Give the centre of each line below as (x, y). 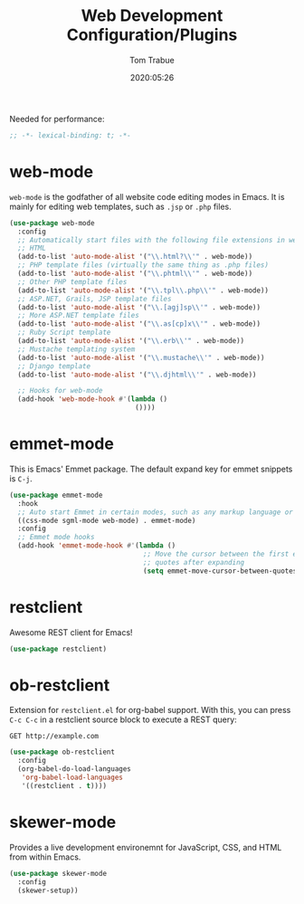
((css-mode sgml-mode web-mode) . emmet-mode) (107, 520)
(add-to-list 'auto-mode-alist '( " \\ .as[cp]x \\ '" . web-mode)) (139, 324)
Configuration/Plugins (152, 35)
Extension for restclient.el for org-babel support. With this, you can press (150, 710)
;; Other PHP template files (72, 281)
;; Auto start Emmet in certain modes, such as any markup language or (156, 512)
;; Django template (54, 366)
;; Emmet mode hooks (56, 538)
